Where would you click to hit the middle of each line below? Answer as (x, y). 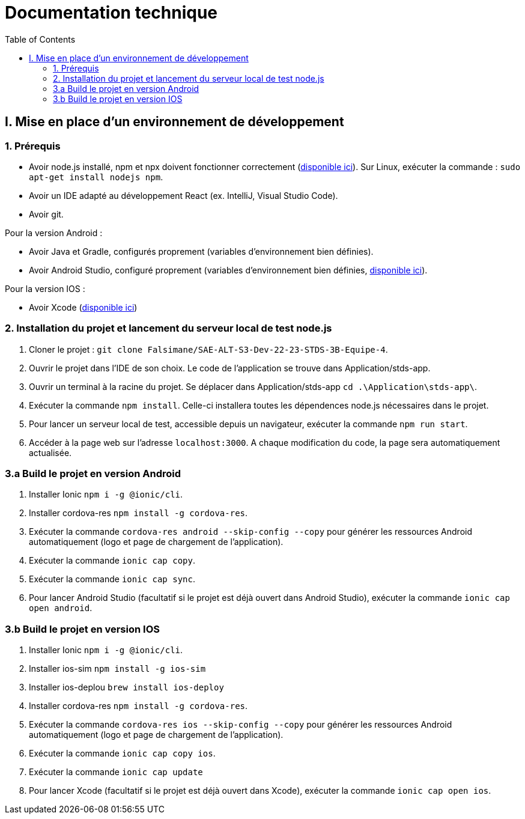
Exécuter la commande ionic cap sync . (112, 579)
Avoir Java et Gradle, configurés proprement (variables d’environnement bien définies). (201, 251)
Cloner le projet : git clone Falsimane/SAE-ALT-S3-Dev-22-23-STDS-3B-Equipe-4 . (208, 349)
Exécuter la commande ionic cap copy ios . (122, 754)
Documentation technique (111, 13)
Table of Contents (40, 39)
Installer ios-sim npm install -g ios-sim (117, 669)
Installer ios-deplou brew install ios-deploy (126, 687)
